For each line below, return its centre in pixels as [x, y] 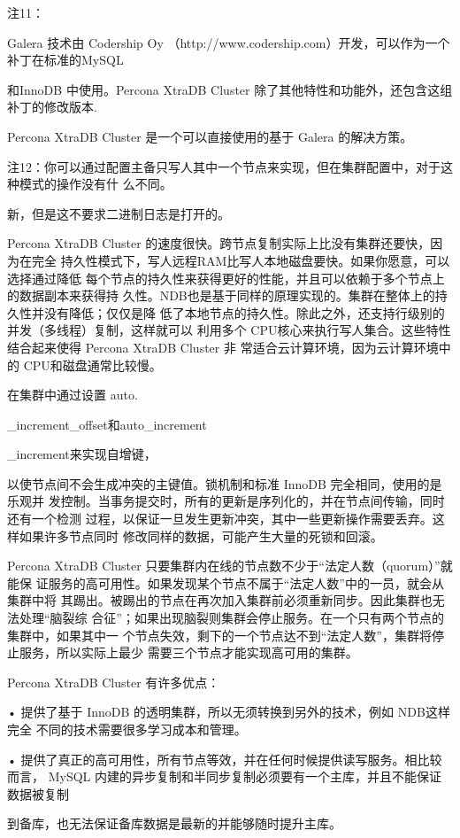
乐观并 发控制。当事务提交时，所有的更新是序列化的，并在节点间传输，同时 [226, 501]
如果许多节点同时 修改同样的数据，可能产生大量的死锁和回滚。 [201, 535]
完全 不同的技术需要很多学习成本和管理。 [127, 729]
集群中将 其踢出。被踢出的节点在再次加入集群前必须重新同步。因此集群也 [220, 600]
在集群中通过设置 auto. [73, 395]
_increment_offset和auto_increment [107, 424]
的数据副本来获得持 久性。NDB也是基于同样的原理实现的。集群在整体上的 [221, 295]
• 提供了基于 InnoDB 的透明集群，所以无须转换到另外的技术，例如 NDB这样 [229, 712]
